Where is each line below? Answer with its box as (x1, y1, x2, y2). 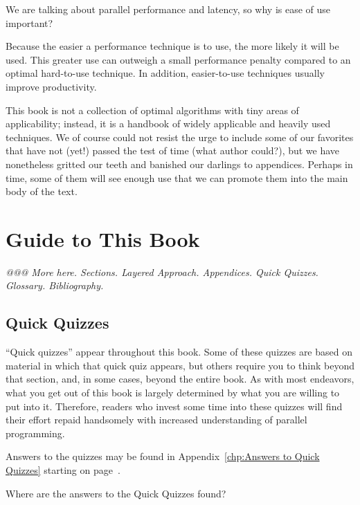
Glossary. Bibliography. (6, 278, 104, 293)
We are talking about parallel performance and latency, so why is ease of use (6, 2, 331, 16)
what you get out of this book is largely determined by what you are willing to (6, 385, 340, 400)
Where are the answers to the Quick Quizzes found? (6, 486, 226, 500)
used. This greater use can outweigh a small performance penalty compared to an (6, 52, 351, 66)
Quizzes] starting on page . (6, 462, 120, 477)
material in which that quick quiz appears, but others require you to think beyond (6, 358, 355, 372)
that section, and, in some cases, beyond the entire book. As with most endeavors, (6, 371, 354, 386)
